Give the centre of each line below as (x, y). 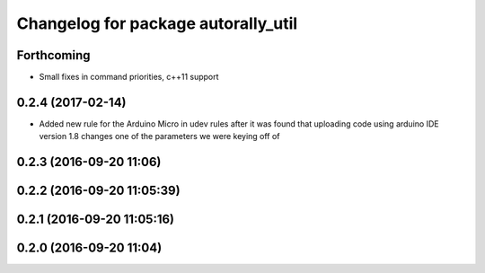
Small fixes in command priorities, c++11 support (129, 77)
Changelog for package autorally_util (157, 23)
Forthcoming (53, 55)
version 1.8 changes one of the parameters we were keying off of (159, 136)
